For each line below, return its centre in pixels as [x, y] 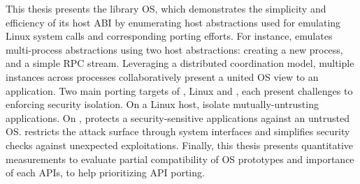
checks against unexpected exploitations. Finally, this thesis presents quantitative [180, 145]
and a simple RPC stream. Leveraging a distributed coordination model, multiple [180, 63]
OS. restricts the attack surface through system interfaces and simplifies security [178, 131]
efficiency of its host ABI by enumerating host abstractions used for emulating [173, 22]
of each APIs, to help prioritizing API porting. [105, 172]
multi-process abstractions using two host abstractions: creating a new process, [174, 49]
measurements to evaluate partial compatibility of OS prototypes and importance [180, 159]
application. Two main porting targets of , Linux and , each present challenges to [179, 90]
